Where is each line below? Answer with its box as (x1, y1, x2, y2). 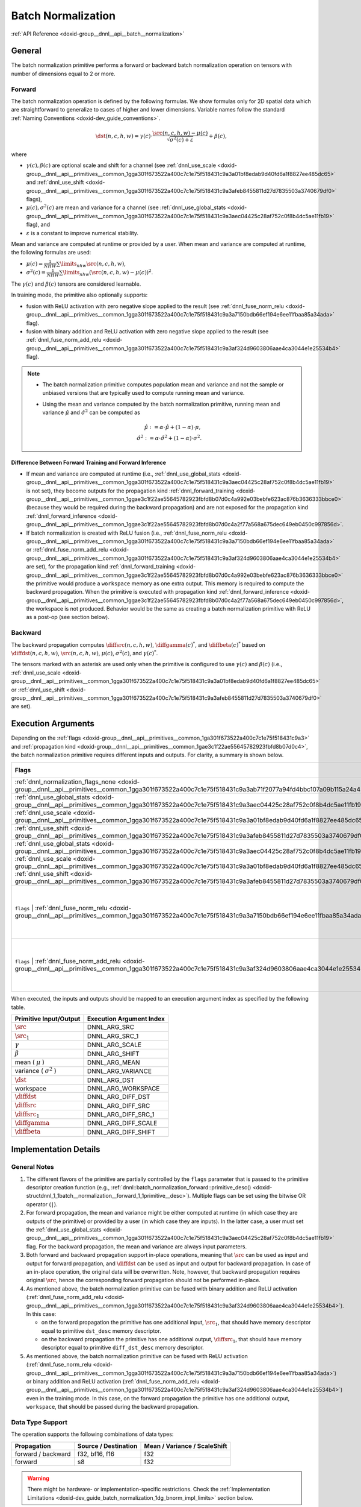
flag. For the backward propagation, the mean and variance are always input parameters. (26, 1242, 247, 1250)
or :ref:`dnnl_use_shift (11, 686, 66, 693)
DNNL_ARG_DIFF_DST (87, 1093, 150, 1101)
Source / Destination (77, 1441, 138, 1450)
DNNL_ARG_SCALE (87, 1040, 141, 1049)
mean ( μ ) (14, 1058, 45, 1066)
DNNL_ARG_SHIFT (87, 1049, 140, 1058)
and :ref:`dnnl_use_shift (26, 178, 84, 186)
